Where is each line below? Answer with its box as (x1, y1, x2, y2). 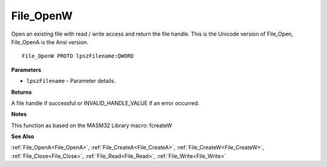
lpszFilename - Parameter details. (26, 77, 116, 85)
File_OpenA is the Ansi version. (11, 38, 89, 45)
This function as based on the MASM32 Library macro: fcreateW (11, 122, 173, 129)
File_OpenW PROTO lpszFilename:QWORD (22, 53, 134, 60)
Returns (11, 88, 32, 96)
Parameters (11, 66, 42, 73)
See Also (11, 133, 35, 140)
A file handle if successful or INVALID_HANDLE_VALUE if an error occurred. (11, 99, 200, 106)
